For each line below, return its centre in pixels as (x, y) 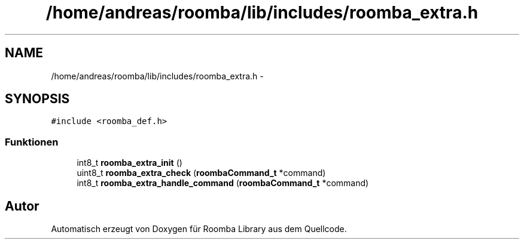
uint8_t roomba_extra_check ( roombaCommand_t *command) (201, 173)
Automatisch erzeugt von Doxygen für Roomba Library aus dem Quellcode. (199, 229)
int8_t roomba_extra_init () (130, 163)
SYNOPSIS (37, 99)
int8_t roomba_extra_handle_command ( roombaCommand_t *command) (223, 183)
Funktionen (32, 142)
